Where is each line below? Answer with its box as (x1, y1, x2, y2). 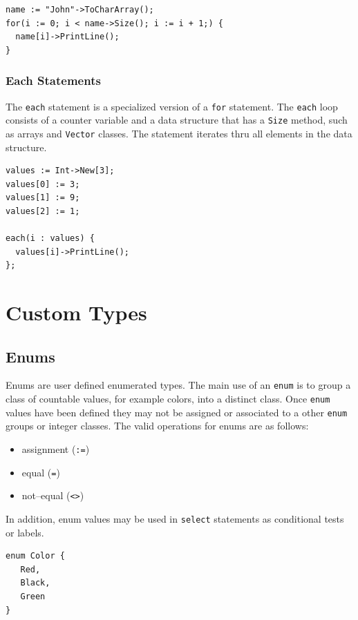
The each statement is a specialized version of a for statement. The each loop (6, 99, 338, 113)
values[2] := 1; (6, 206, 80, 216)
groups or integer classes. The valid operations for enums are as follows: (6, 418, 309, 433)
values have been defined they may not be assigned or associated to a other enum (6, 405, 348, 419)
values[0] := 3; (6, 179, 80, 189)
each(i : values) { (6, 233, 95, 244)
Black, (20, 578, 50, 588)
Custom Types (6, 298, 147, 327)
